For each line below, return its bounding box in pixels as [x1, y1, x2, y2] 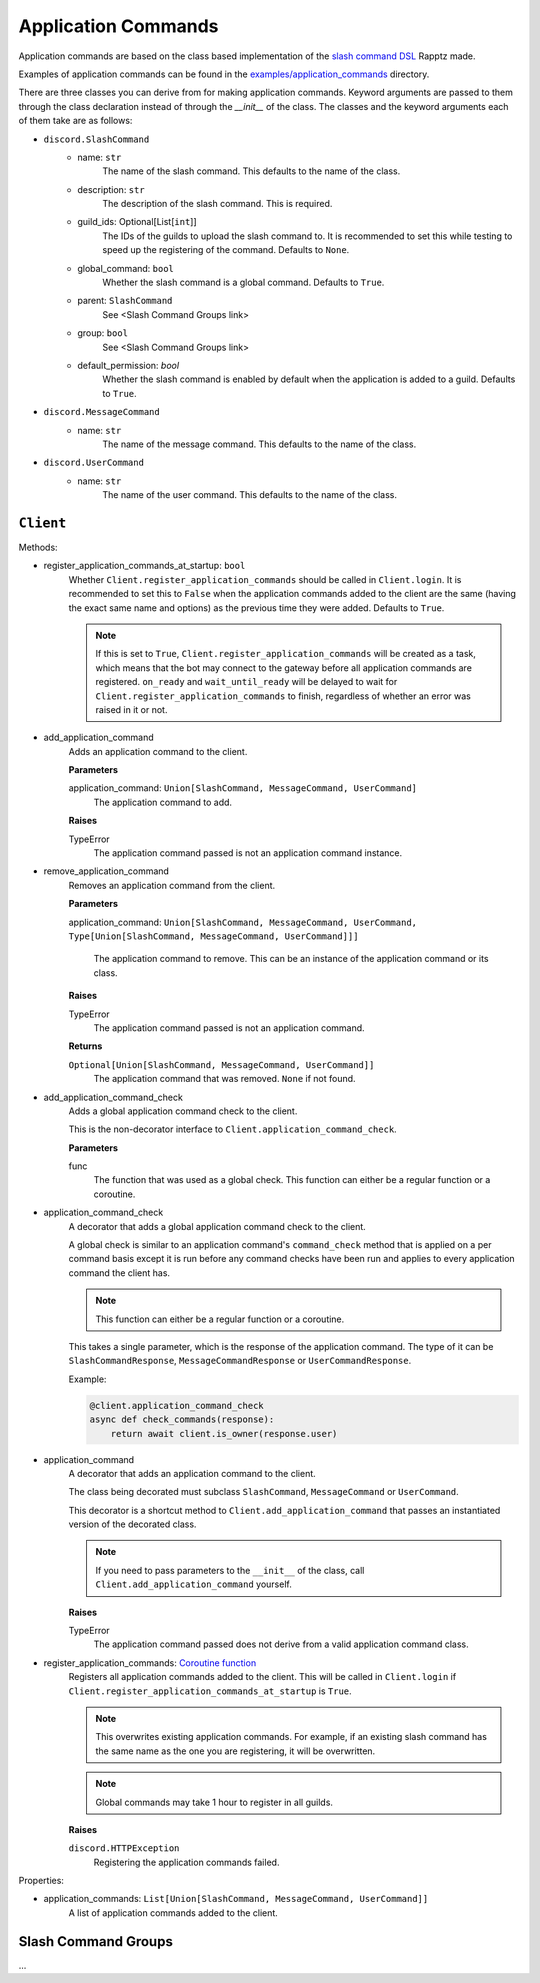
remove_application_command [43, 865, 170, 877]
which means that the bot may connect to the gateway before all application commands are [95, 661, 472, 674]
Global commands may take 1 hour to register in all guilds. [95, 1796, 334, 1808]
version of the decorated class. [68, 1518, 197, 1530]
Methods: [18, 541, 59, 553]
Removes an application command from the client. [68, 879, 276, 891]
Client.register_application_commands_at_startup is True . [68, 1685, 352, 1697]
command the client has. [68, 1266, 170, 1279]
